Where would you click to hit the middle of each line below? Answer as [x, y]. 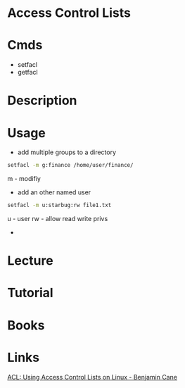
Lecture [31, 261]
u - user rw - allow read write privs [58, 219]
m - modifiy [24, 179]
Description [42, 101]
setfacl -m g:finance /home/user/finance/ [70, 165]
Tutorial [31, 293]
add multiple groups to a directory [67, 152]
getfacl [27, 73]
